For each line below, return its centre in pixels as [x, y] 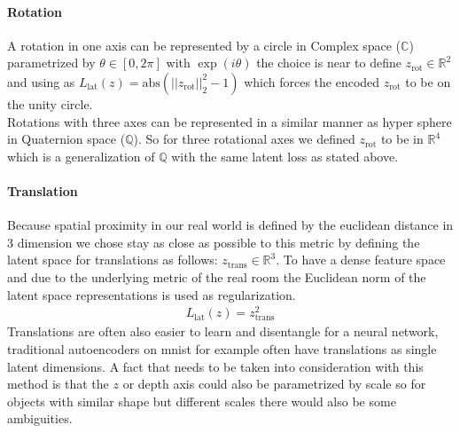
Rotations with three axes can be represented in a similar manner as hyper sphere [230, 121]
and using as [41, 81]
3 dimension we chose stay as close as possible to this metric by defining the [214, 242]
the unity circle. [50, 103]
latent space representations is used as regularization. [152, 294]
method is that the [58, 384]
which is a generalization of [81, 156]
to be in [402, 139]
